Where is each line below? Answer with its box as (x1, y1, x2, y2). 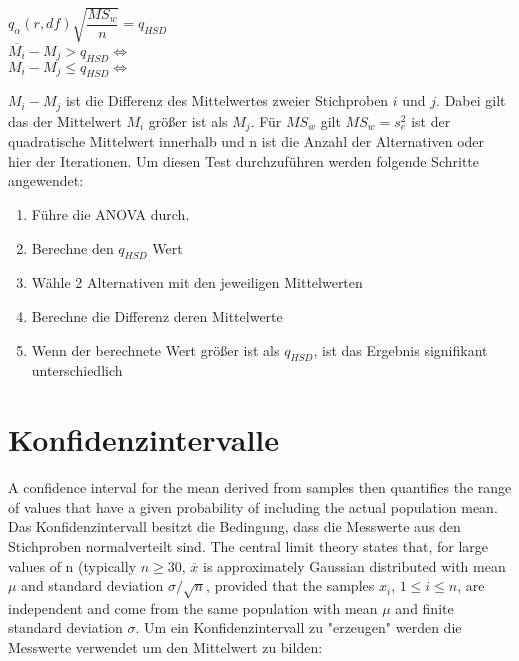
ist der (411, 110, 451, 131)
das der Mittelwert (8, 110, 122, 131)
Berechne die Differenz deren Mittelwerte (31, 306, 283, 327)
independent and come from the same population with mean (8, 597, 378, 618)
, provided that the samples (206, 575, 375, 596)
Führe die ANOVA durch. (31, 204, 190, 225)
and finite (395, 597, 454, 618)
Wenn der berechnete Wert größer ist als (31, 339, 280, 360)
